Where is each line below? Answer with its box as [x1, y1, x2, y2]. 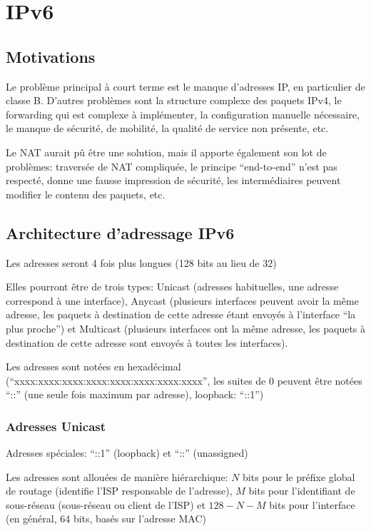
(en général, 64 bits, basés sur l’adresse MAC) [6, 511, 206, 526]
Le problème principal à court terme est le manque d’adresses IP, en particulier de [6, 79, 365, 93]
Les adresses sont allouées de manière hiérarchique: [6, 469, 228, 484]
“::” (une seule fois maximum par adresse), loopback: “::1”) [6, 387, 264, 402]
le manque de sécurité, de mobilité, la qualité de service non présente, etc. [6, 121, 329, 136]
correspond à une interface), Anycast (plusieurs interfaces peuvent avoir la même [6, 293, 359, 308]
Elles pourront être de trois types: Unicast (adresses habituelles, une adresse [6, 279, 339, 294]
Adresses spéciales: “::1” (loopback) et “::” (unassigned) [6, 445, 248, 460]
